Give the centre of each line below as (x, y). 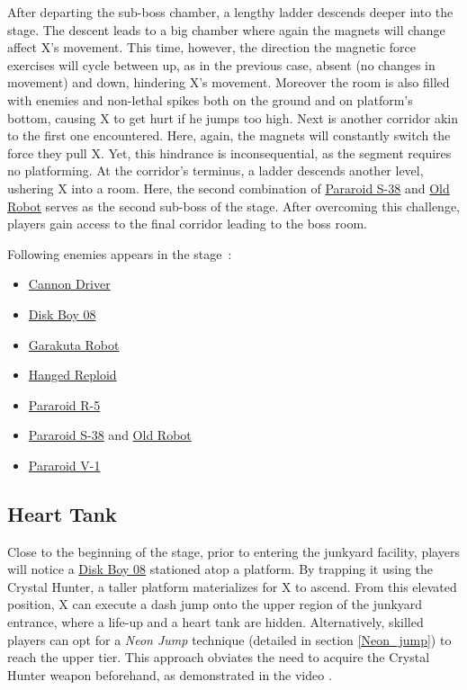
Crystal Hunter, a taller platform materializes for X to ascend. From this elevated (232, 586)
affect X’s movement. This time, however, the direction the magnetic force (212, 47)
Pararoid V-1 (64, 465)
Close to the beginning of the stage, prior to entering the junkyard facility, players (233, 551)
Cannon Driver (69, 284)
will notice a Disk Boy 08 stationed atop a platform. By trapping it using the (220, 569)
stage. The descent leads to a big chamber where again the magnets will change (226, 29)
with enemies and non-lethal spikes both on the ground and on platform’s (210, 99)
